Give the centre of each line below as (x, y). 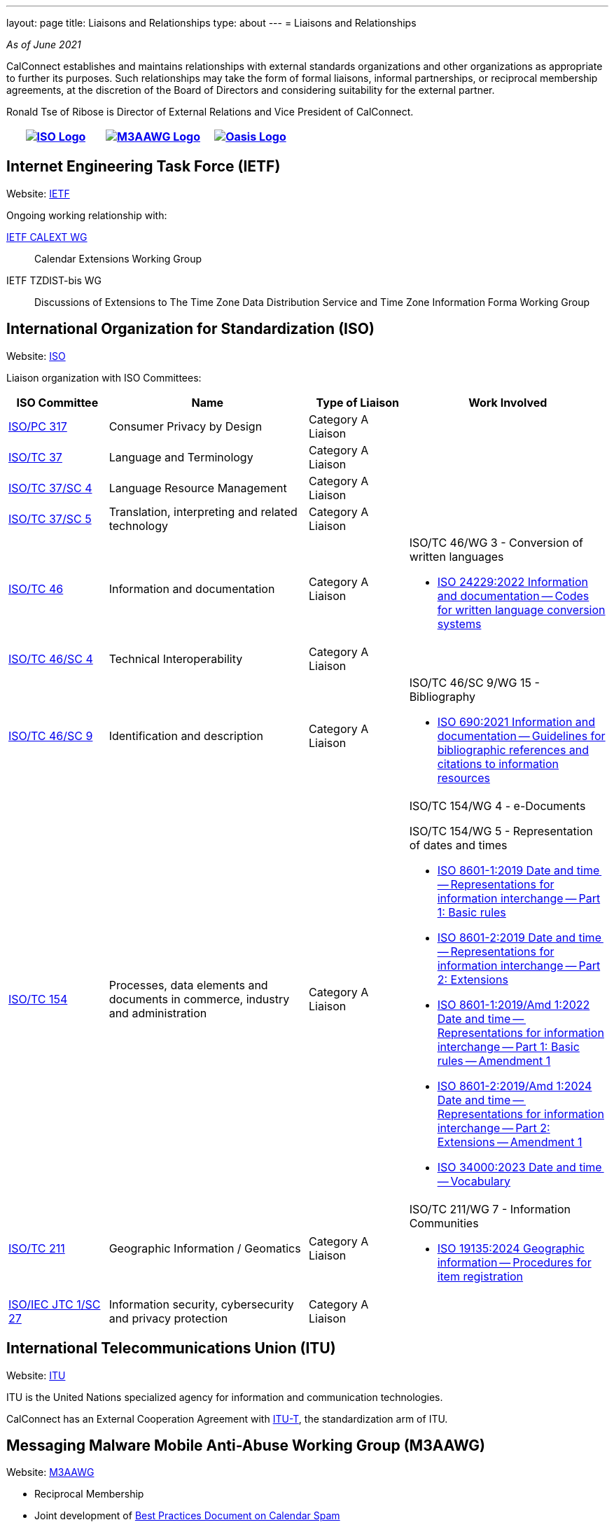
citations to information (498, 763)
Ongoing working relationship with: (87, 215)
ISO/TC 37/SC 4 (50, 488)
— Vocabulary (474, 1181)
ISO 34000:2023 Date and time (519, 1167)
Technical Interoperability (176, 658)
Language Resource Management (198, 488)
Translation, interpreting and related (203, 511)
